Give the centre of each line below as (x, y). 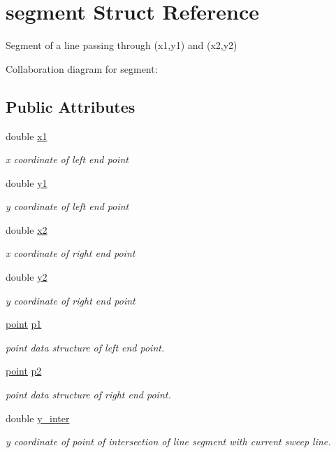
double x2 (27, 229)
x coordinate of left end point (67, 159)
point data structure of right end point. (88, 395)
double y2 (27, 277)
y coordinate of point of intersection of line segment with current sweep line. (168, 441)
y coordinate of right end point (71, 300)
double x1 (27, 135)
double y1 (27, 182)
